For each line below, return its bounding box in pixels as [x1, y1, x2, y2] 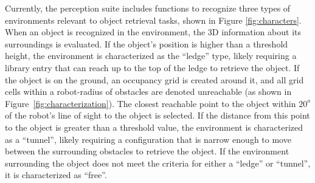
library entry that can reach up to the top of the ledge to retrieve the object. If [5, 61, 300, 74]
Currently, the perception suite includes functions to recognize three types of [5, 2, 291, 14]
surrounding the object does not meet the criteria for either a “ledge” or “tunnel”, [5, 156, 311, 169]
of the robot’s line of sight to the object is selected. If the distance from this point [5, 109, 310, 122]
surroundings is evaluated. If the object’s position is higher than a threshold [5, 37, 288, 50]
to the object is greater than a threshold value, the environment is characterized [5, 120, 303, 133]
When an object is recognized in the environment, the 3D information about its [5, 26, 301, 38]
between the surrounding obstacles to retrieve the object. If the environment [5, 145, 289, 157]
